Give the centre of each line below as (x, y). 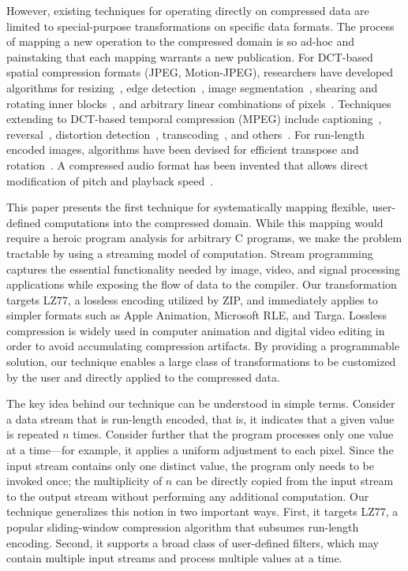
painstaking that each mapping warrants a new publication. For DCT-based (190, 56)
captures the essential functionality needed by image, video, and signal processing (204, 269)
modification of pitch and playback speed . (110, 180)
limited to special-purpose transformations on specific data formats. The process (200, 26)
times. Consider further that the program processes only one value (233, 434)
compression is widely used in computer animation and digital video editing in (196, 330)
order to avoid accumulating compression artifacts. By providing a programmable (203, 346)
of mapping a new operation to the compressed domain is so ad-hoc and (180, 41)
